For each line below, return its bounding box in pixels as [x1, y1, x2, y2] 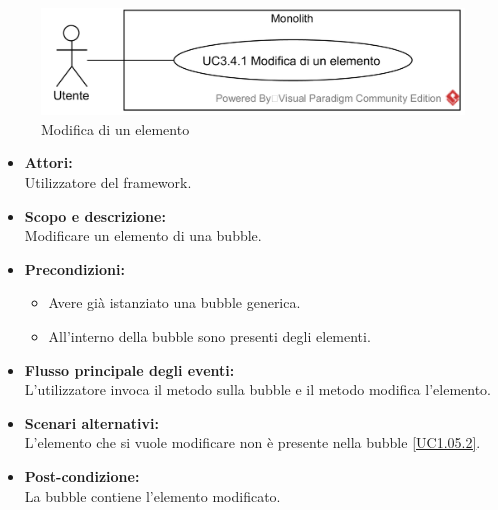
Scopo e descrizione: [24, 205, 166, 226]
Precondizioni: [24, 258, 125, 279]
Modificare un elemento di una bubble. [24, 225, 262, 246]
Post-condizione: [24, 465, 140, 486]
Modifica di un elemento [41, 118, 190, 139]
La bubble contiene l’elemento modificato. [24, 485, 281, 506]
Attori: [24, 152, 73, 173]
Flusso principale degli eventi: [24, 359, 235, 380]
